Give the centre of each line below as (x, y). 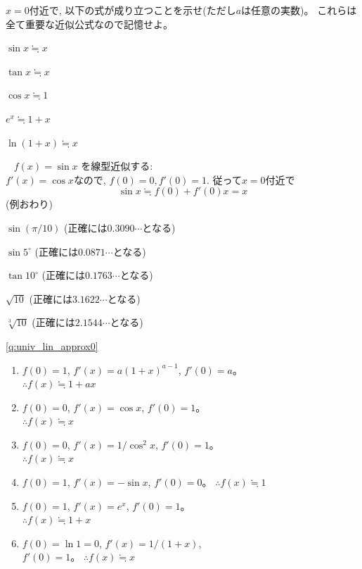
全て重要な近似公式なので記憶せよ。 (89, 24)
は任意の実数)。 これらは (299, 10)
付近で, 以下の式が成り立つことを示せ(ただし (132, 10)
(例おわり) (29, 204)
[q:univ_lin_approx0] (52, 345)
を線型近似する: (117, 166)
